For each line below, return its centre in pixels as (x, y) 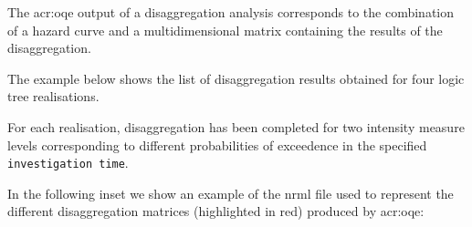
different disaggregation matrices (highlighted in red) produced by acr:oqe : (216, 211)
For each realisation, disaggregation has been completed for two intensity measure (236, 126)
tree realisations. (53, 96)
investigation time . (68, 163)
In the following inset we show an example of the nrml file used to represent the (231, 193)
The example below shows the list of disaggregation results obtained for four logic (236, 78)
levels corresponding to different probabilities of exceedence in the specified (217, 144)
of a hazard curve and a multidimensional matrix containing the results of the (225, 30)
